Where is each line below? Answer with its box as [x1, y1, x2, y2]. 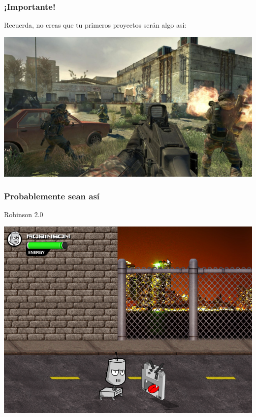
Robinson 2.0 [4, 209, 43, 220]
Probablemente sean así [4, 190, 100, 202]
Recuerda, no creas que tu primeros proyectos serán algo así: [4, 20, 187, 30]
